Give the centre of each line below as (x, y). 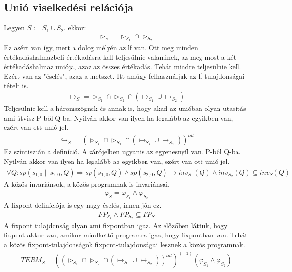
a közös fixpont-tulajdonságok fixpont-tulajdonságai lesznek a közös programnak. (125, 245)
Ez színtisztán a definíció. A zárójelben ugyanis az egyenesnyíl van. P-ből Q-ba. (122, 152)
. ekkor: (75, 27)
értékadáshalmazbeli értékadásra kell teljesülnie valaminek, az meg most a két (120, 57)
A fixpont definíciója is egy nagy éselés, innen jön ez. (83, 205)
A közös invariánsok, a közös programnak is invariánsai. (87, 184)
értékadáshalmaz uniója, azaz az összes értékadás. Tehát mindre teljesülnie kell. (123, 66)
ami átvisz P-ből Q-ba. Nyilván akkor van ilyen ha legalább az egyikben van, (119, 118)
